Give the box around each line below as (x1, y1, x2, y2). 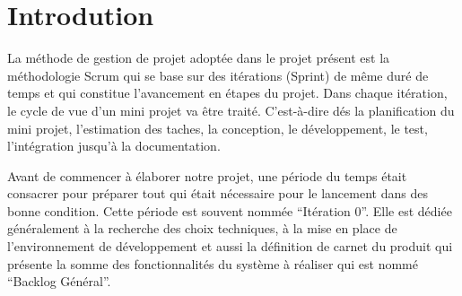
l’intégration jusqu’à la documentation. (7, 136, 221, 155)
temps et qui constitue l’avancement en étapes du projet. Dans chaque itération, (7, 83, 448, 102)
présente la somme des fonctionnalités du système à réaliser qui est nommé (7, 254, 418, 273)
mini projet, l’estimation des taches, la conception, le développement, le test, (7, 118, 428, 137)
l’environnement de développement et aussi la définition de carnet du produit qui (7, 237, 453, 256)
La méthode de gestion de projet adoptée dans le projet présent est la (7, 48, 390, 67)
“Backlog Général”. (7, 272, 111, 291)
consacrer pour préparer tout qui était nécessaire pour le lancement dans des (7, 184, 428, 203)
